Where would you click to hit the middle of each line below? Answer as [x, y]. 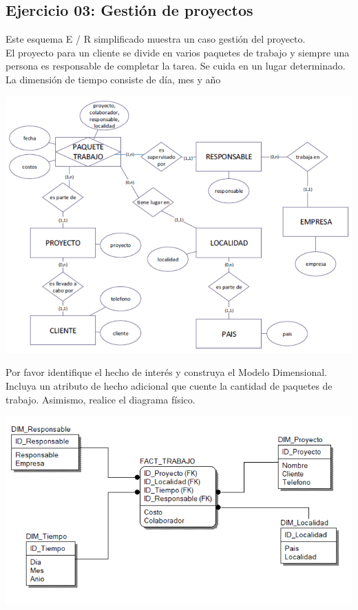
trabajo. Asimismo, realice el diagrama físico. [101, 399]
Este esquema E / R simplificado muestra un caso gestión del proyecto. [156, 39]
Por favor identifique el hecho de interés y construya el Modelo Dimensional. [167, 372]
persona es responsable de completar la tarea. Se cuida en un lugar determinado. [176, 66]
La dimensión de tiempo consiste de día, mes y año [113, 79]
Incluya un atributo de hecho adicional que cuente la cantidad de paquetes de [169, 385]
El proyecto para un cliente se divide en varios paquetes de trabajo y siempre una [178, 52]
